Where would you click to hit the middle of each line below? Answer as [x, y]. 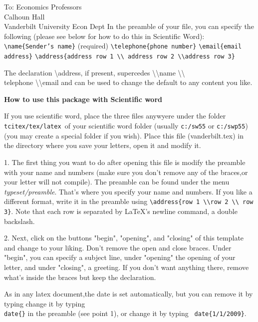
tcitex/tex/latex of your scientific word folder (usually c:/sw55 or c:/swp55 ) [126, 126]
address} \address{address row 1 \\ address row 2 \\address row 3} [120, 57]
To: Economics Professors [43, 6]
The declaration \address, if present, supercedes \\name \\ [95, 72]
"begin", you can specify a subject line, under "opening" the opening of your [120, 257]
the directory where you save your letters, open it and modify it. [103, 145]
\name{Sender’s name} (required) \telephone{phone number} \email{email [123, 46]
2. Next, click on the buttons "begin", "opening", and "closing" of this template [124, 238]
